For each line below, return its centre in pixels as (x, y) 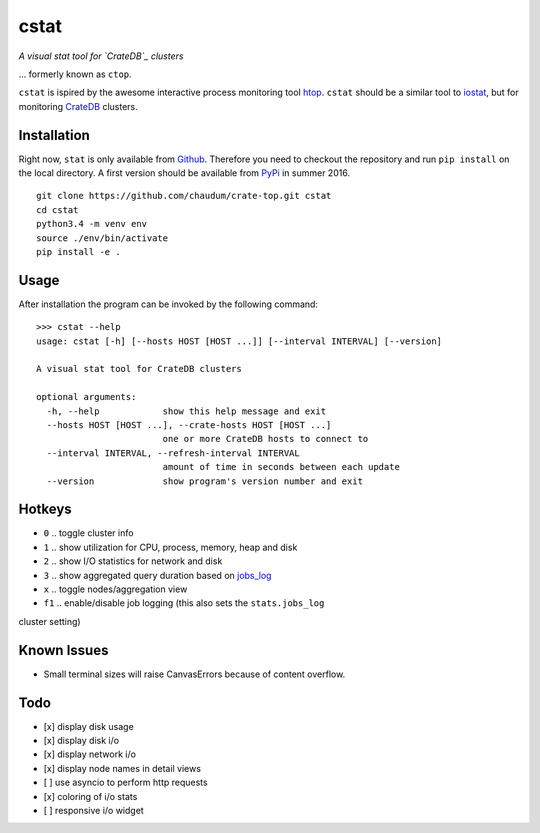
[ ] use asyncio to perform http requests (126, 782)
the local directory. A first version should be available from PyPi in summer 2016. (184, 173)
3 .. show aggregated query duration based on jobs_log (157, 575)
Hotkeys (45, 509)
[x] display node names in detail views (122, 768)
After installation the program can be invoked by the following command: (168, 304)
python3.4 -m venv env (92, 224)
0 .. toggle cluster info (88, 533)
